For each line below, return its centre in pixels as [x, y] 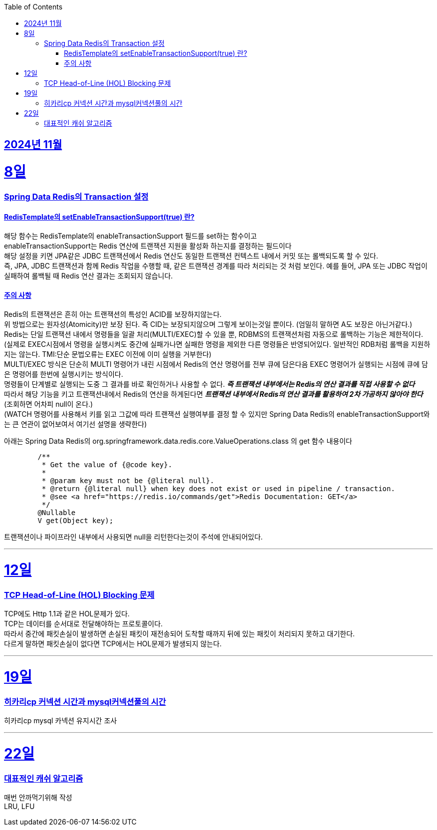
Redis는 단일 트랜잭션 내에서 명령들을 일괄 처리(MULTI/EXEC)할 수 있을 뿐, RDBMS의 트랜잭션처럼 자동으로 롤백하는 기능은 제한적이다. [214, 334]
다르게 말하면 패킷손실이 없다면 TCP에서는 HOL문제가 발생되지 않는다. [113, 644]
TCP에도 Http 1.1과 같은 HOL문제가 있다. [67, 614]
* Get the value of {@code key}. [107, 465]
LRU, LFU [19, 806]
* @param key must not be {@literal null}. [128, 481]
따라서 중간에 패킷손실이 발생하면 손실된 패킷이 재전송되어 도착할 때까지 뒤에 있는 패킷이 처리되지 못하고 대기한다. [180, 634]
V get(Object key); [76, 521]
